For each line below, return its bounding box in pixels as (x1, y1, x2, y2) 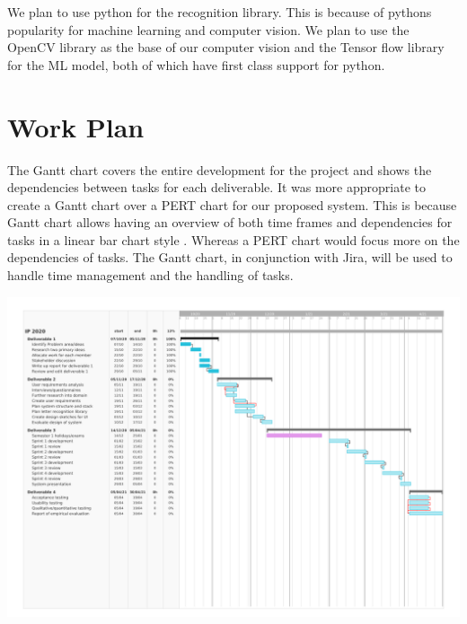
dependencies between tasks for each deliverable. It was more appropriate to (7, 178, 426, 197)
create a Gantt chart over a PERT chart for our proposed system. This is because (7, 195, 457, 214)
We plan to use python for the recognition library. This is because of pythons (7, 3, 432, 21)
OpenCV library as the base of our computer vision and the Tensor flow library (7, 38, 445, 57)
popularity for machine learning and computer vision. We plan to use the (7, 20, 410, 39)
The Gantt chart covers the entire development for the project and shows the (7, 160, 432, 179)
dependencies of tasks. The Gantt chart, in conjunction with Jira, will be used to (7, 248, 453, 267)
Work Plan (7, 108, 145, 145)
